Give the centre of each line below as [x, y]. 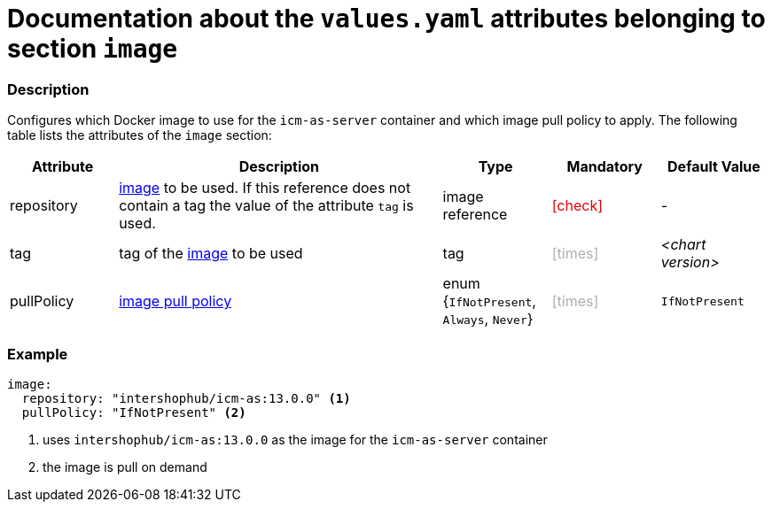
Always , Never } [488, 319]
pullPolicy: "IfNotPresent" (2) [134, 412]
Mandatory [604, 167]
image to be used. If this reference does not [265, 188]
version [686, 262]
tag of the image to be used [211, 254]
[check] [577, 206]
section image [93, 49]
